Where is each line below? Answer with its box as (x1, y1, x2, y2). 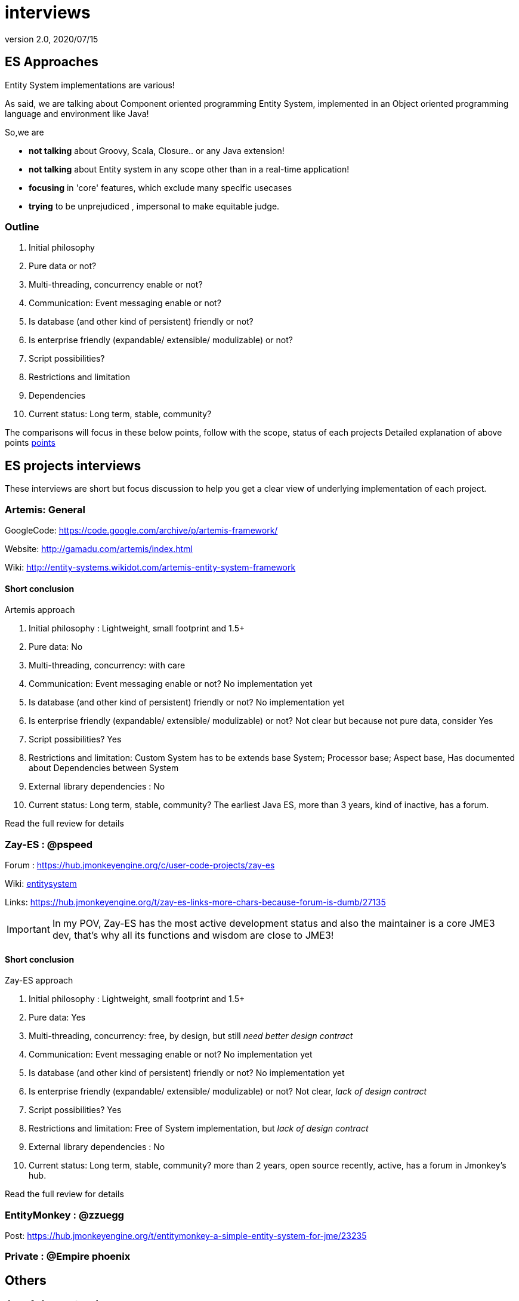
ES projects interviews (5, 458, 141, 473)
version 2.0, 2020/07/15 (5, 33, 98, 44)
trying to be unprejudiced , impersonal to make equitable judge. (29, 201, 280, 211)
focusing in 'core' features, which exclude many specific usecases (29, 182, 292, 193)
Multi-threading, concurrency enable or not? (29, 279, 203, 290)
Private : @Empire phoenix (5, 1250, 131, 1263)
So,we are (5, 127, 44, 137)
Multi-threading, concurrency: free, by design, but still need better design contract (29, 1031, 353, 1041)
